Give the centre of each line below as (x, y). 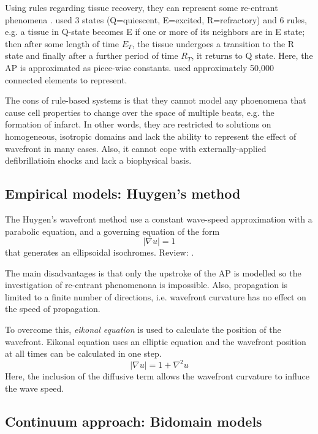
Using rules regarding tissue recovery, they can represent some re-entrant (142, 7)
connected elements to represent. (66, 79)
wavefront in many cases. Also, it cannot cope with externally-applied (136, 148)
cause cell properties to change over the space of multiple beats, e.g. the (140, 112)
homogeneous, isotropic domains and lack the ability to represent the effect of (151, 136)
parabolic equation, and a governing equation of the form (112, 231)
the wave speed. (35, 388)
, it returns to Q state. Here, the (252, 55)
